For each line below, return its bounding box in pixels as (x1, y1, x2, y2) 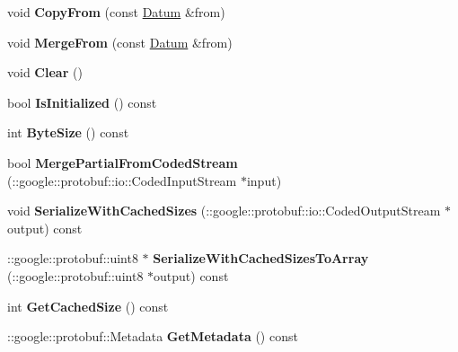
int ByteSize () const (7, 123, 129, 142)
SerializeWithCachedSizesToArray (153, 249, 369, 268)
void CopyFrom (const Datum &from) (7, 3, 225, 21)
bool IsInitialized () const (7, 92, 157, 111)
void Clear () (7, 63, 83, 82)
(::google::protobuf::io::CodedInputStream (7, 171, 237, 189)
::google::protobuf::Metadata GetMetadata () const (7, 327, 298, 346)
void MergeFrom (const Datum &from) (7, 32, 233, 51)
